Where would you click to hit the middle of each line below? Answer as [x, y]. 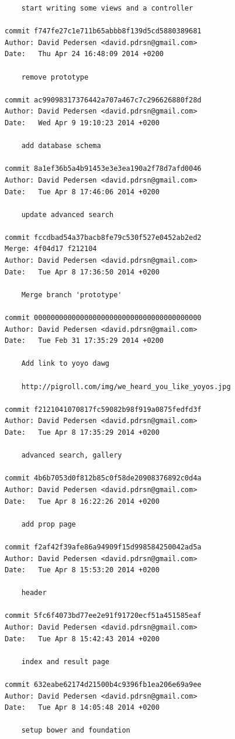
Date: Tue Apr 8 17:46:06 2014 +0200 [82, 192]
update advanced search [68, 214]
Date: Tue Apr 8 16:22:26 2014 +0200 [82, 501]
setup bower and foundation [76, 731]
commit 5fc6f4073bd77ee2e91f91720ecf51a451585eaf [103, 616]
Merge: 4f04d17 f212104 [51, 249]
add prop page [49, 524]
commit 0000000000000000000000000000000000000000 [103, 318]
